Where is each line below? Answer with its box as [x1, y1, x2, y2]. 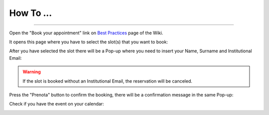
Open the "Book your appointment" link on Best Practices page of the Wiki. [9, 30, 163, 36]
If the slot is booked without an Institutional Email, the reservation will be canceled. [22, 78, 193, 84]
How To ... [9, 7, 52, 18]
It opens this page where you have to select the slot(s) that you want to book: [9, 39, 168, 45]
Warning [22, 69, 41, 75]
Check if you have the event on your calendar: [9, 101, 104, 107]
